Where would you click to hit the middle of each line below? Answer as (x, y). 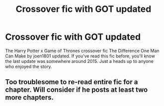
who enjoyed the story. (29, 66)
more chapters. (29, 98)
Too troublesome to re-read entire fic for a (72, 82)
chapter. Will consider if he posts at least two (77, 90)
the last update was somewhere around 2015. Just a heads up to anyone (80, 61)
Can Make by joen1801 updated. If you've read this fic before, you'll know (80, 56)
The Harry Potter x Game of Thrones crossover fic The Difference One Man (82, 51)
